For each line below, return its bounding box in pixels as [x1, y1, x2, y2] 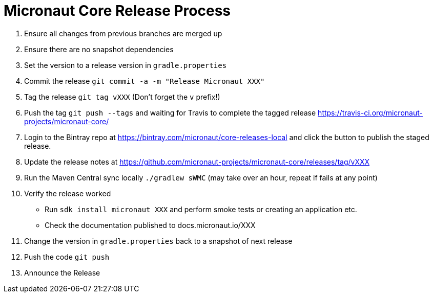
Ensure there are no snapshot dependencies [24, 44, 174, 54]
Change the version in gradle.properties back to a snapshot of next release [24, 236, 293, 245]
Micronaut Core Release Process [4, 2, 231, 19]
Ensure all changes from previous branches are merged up [24, 29, 222, 38]
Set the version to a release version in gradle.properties [24, 60, 227, 70]
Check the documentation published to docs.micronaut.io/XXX [45, 220, 256, 230]
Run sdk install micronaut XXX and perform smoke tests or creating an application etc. [45, 204, 357, 214]
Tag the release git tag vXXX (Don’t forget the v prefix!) [24, 92, 220, 101]
